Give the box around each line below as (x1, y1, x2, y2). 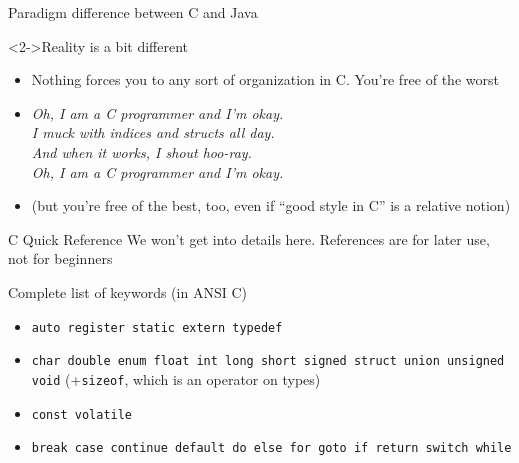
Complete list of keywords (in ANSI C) (8, 281, 247, 302)
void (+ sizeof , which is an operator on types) (31, 368, 321, 389)
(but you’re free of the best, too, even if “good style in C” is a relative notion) (31, 195, 511, 216)
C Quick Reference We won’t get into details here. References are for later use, (8, 228, 490, 249)
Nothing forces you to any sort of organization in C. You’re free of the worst (31, 69, 499, 90)
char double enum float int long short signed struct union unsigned (31, 354, 505, 369)
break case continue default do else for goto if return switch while (31, 441, 512, 456)
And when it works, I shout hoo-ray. (31, 141, 252, 162)
